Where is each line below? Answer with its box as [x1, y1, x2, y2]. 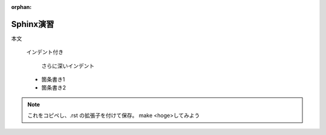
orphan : [11, 4, 32, 10]
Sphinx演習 [11, 19, 54, 29]
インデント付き [26, 49, 63, 56]
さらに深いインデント [41, 62, 95, 69]
